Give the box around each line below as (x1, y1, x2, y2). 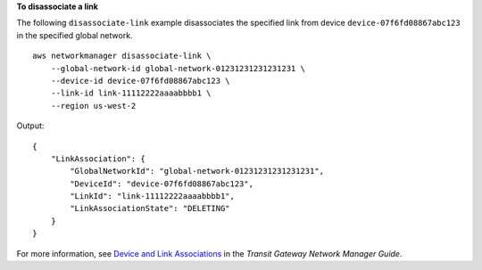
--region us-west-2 (50, 101, 137, 110)
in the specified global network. (16, 29, 133, 40)
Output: (16, 120, 45, 131)
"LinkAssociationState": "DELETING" (70, 203, 231, 214)
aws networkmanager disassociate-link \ (32, 51, 212, 61)
